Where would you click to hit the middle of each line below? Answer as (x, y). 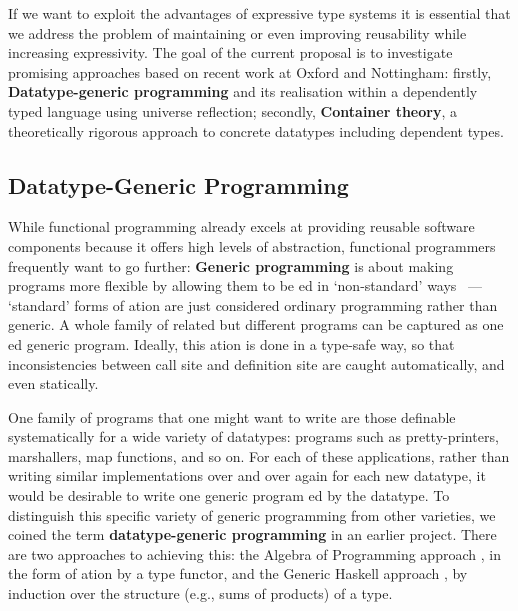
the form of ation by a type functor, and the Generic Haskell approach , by (238, 573)
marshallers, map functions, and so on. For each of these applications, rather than (259, 455)
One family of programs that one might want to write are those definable (232, 416)
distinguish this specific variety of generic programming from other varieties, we (252, 514)
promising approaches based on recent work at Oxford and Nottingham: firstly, (250, 71)
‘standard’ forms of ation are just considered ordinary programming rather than (253, 304)
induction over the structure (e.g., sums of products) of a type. (200, 593)
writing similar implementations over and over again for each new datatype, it (247, 475)
